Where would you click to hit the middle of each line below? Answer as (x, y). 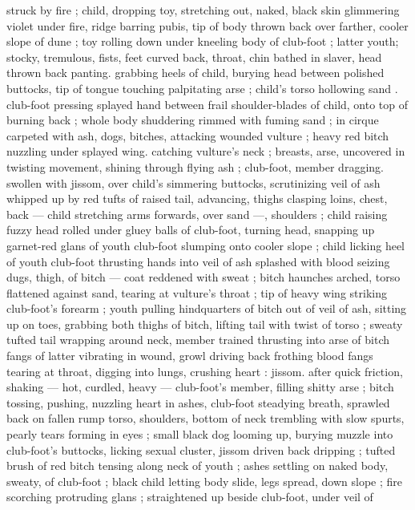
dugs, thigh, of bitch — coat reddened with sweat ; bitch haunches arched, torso (203, 277)
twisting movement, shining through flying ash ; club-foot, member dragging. (195, 166)
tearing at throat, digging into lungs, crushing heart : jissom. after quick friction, (205, 371)
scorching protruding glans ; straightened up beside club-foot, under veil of (190, 497)
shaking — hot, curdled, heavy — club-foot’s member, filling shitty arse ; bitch (200, 387)
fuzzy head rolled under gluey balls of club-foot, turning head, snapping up (191, 230)
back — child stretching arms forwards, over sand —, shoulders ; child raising (197, 214)
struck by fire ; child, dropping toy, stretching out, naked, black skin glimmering (203, 10)
